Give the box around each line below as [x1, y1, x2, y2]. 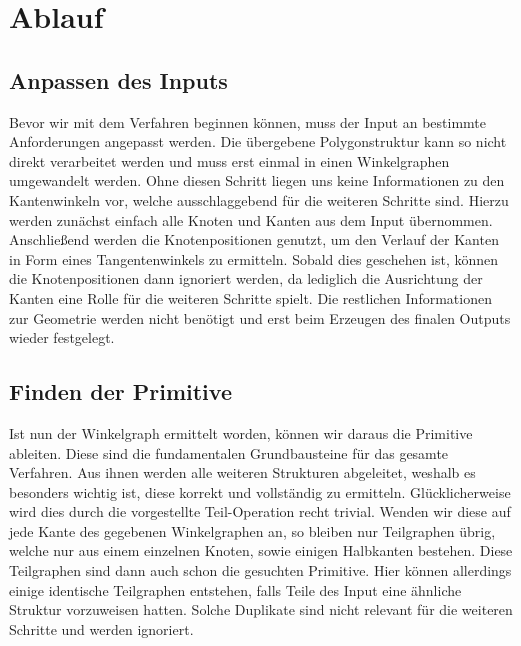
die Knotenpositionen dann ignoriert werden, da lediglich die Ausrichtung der [9, 268, 483, 289]
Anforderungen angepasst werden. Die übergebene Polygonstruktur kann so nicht [9, 131, 507, 152]
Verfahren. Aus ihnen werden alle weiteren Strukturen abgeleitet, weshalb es [9, 462, 476, 483]
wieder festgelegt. [9, 327, 115, 348]
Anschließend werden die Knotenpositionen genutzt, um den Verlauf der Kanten [9, 229, 499, 250]
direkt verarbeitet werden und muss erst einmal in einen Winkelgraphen [9, 150, 450, 171]
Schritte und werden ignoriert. [9, 618, 194, 639]
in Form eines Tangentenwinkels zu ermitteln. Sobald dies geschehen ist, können [9, 248, 499, 269]
